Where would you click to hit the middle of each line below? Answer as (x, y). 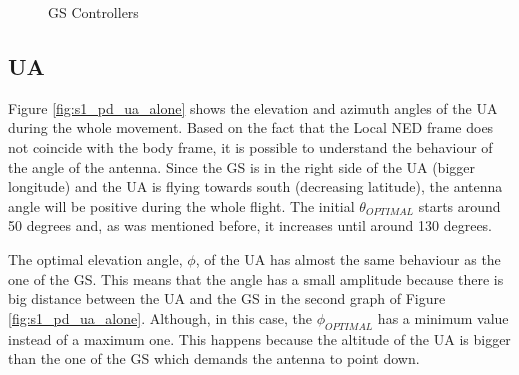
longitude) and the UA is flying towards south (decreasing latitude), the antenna (255, 186)
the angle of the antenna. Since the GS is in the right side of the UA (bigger (241, 166)
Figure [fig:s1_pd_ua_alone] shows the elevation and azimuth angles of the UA (253, 107)
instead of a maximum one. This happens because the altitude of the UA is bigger (259, 338)
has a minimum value (443, 317)
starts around (459, 205)
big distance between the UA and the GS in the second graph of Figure (227, 298)
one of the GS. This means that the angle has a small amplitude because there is (256, 278)
